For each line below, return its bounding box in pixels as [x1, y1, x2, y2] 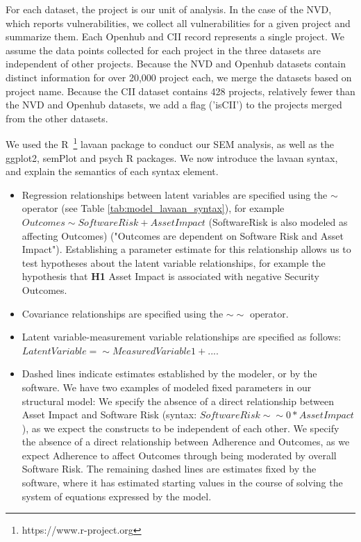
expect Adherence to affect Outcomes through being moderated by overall [22, 447, 337, 462]
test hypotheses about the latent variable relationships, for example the [22, 255, 326, 270]
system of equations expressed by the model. [22, 488, 212, 503]
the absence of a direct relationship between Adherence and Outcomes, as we [22, 434, 350, 449]
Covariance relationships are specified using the [22, 306, 224, 320]
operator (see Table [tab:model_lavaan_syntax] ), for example [22, 201, 285, 215]
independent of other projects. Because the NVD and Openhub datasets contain [6, 56, 346, 71]
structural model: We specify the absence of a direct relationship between [22, 393, 335, 408]
